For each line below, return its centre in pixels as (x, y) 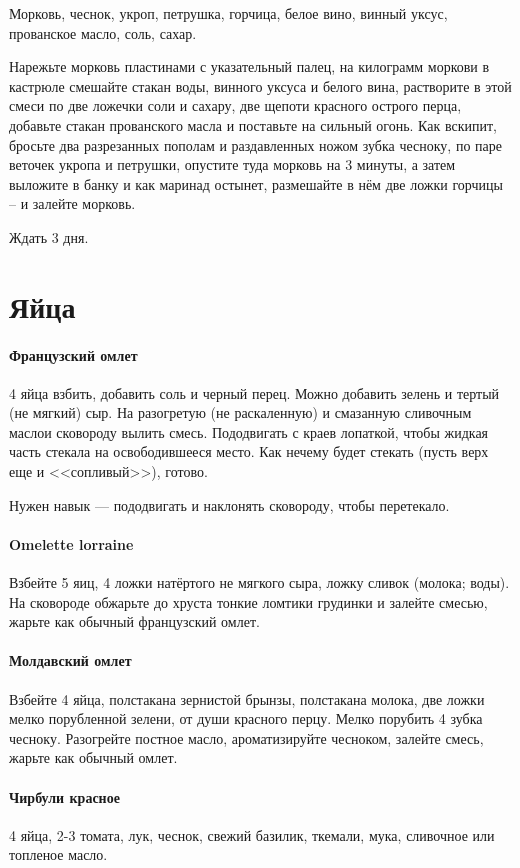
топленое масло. (58, 854)
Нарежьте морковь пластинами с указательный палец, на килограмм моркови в (249, 66)
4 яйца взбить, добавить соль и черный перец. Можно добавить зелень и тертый (254, 392)
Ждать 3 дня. (49, 236)
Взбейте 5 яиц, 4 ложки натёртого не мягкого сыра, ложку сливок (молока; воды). (259, 582)
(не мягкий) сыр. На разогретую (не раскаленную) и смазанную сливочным (240, 412)
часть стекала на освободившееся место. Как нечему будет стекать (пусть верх (249, 451)
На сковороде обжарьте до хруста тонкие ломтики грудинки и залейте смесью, (248, 601)
